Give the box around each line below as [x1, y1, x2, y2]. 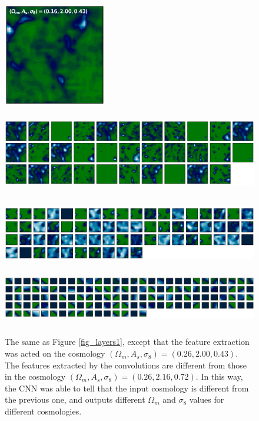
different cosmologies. [5, 405, 82, 417]
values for [189, 393, 224, 406]
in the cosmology [5, 370, 66, 383]
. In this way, [195, 370, 243, 383]
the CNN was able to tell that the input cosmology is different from [5, 381, 249, 394]
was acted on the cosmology [5, 347, 105, 360]
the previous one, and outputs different [5, 393, 145, 406]
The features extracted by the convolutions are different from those [5, 358, 247, 371]
